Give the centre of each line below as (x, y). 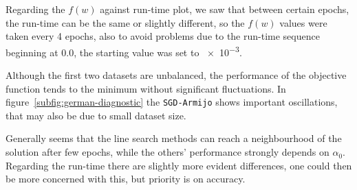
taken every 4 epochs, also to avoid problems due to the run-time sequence (163, 36)
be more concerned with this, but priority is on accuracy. (126, 179)
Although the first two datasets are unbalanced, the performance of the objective (176, 75)
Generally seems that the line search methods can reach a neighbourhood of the (174, 138)
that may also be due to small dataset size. (96, 115)
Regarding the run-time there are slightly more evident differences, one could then (179, 165)
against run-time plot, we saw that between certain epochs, (225, 9)
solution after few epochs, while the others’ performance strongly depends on (167, 152)
